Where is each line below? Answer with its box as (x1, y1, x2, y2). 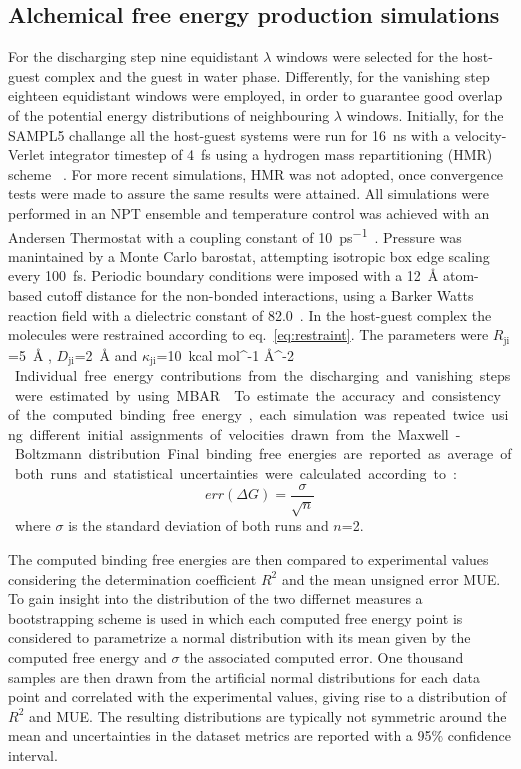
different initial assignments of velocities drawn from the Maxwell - (29, 423, 461, 444)
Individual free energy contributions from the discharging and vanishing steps (14, 365, 511, 386)
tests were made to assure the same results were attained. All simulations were (8, 183, 490, 204)
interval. (8, 745, 58, 765)
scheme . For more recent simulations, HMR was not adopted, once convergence (8, 163, 504, 184)
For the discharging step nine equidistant (8, 46, 259, 67)
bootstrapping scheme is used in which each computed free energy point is (8, 607, 463, 628)
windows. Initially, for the (346, 104, 504, 125)
